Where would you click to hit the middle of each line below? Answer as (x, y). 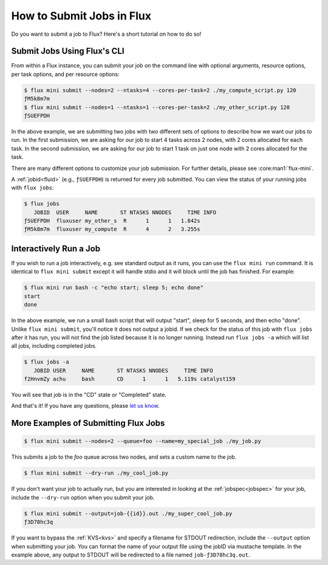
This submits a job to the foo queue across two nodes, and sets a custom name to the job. (124, 457)
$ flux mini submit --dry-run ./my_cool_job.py (96, 473)
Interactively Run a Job (56, 249)
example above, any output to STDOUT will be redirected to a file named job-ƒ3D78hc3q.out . (131, 555)
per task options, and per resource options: (65, 74)
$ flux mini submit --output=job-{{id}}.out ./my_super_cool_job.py (128, 513)
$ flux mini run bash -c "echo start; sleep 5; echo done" (114, 288)
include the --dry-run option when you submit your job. (83, 497)
